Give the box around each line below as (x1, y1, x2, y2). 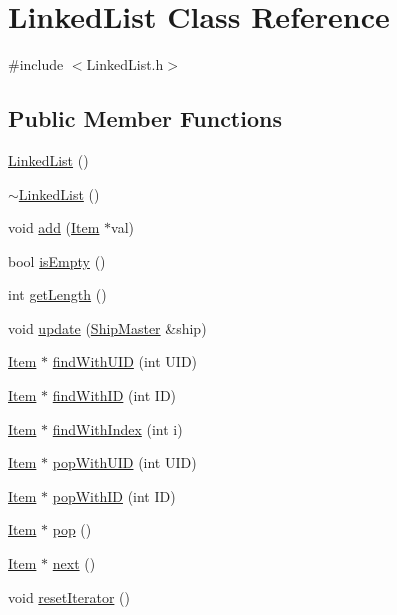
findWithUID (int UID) (52, 351, 198, 372)
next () (52, 553, 96, 574)
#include (8, 54, 64, 75)
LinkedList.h (86, 54, 164, 75)
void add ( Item (8, 217, 100, 238)
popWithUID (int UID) (52, 452, 197, 473)
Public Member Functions (8, 103, 282, 134)
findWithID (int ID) (52, 385, 177, 406)
